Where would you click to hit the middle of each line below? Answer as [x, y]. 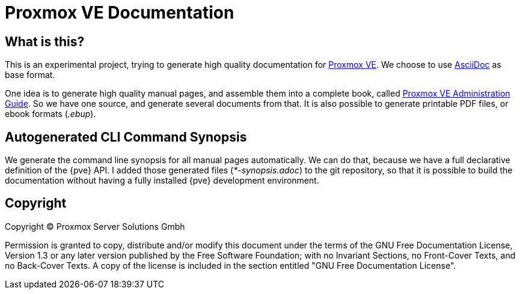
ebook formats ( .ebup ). [50, 114]
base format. [30, 75]
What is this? [45, 41]
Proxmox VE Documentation [120, 13]
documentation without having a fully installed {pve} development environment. [162, 181]
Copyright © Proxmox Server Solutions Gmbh [95, 226]
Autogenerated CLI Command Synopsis [126, 137]
